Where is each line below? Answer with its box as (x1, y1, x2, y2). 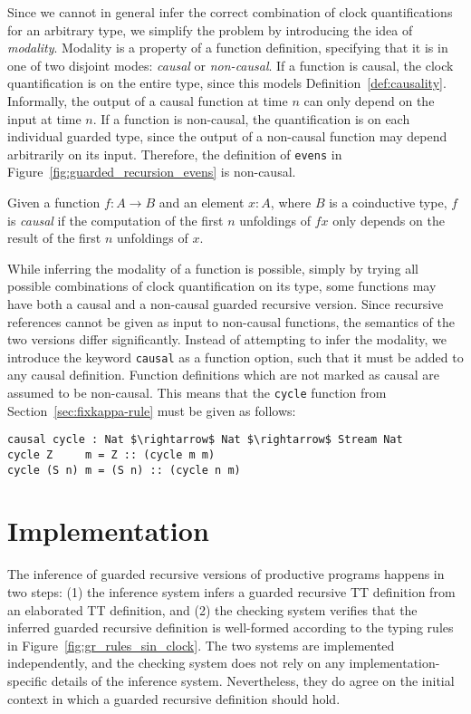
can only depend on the (303, 91, 435, 110)
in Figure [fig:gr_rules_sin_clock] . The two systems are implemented (7, 635, 395, 654)
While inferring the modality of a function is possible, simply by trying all (7, 258, 418, 277)
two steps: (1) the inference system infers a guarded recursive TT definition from (7, 582, 456, 601)
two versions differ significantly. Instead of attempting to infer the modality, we (7, 330, 447, 349)
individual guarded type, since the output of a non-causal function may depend (7, 127, 447, 146)
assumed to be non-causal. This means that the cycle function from (7, 383, 387, 401)
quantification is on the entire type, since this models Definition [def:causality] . (7, 73, 447, 92)
